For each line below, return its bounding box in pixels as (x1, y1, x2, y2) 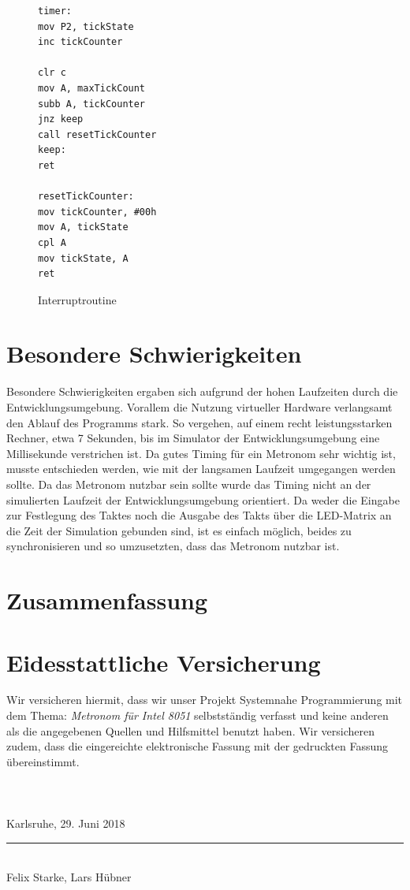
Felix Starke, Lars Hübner (6, 869, 132, 885)
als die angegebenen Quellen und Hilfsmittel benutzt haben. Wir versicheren (6, 722, 375, 739)
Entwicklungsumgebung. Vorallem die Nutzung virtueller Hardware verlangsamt (6, 399, 393, 415)
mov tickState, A (38, 252, 129, 264)
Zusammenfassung (6, 584, 208, 616)
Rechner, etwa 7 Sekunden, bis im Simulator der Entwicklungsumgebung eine (6, 430, 380, 446)
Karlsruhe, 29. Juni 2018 (6, 815, 125, 832)
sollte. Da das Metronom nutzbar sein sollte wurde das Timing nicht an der (6, 475, 371, 492)
